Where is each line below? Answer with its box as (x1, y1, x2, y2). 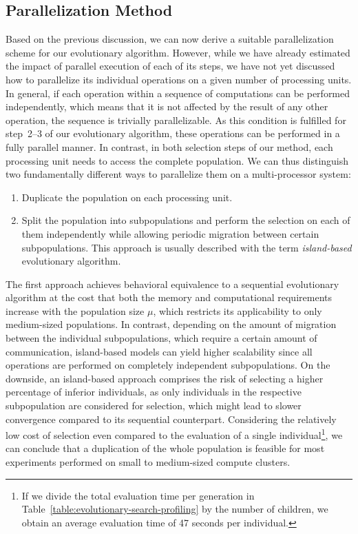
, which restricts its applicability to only (153, 303, 322, 318)
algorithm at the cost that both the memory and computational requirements (6, 290, 332, 305)
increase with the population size (6, 303, 145, 318)
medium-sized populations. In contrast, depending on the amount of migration (6, 317, 337, 331)
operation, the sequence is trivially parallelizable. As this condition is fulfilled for (6, 112, 346, 127)
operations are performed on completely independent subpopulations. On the (6, 358, 330, 372)
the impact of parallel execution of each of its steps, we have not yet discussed (6, 59, 335, 73)
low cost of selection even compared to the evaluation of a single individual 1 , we (6, 426, 343, 442)
